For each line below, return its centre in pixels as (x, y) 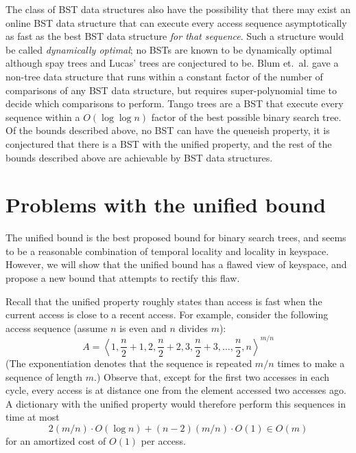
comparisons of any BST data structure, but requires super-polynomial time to (171, 90)
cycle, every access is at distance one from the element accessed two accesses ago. (176, 390)
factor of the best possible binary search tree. (246, 117)
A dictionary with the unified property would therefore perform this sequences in (176, 403)
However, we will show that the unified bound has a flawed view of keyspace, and (176, 264)
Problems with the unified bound (166, 205)
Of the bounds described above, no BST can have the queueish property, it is (168, 130)
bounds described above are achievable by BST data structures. (139, 157)
